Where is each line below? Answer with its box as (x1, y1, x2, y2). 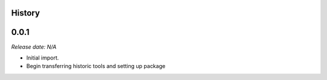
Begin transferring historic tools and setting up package (26, 63, 166, 70)
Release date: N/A (11, 43, 57, 51)
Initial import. (26, 54, 59, 61)
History (11, 8, 41, 18)
